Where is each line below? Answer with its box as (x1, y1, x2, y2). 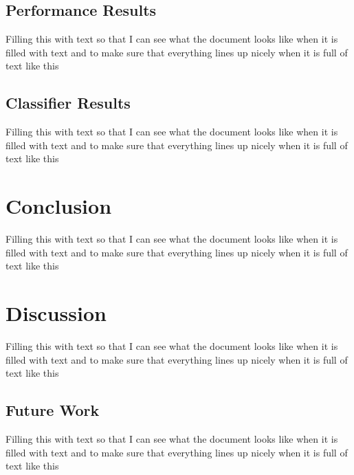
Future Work (5, 399, 100, 421)
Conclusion (5, 192, 112, 220)
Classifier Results (5, 92, 131, 113)
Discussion (5, 299, 107, 327)
